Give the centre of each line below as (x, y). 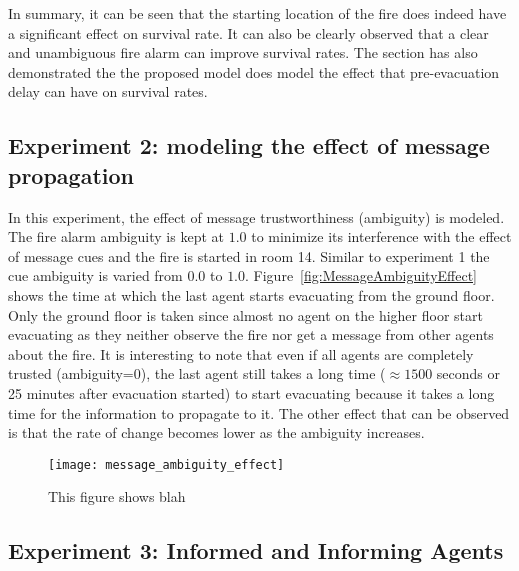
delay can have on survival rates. (108, 91)
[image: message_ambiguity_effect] (166, 464)
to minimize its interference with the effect (381, 236)
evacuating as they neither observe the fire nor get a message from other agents (251, 334)
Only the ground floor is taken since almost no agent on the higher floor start (245, 314)
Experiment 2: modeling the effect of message (249, 145)
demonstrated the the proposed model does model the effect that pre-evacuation (254, 71)
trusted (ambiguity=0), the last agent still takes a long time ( (197, 373)
